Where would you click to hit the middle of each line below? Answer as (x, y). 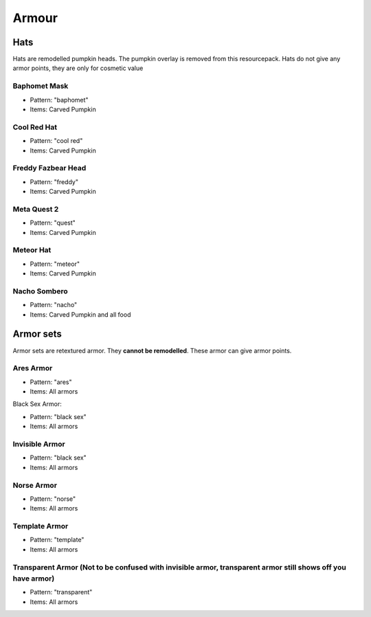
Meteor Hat (32, 250)
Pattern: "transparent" (61, 592)
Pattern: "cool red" (56, 141)
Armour (35, 18)
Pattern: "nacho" (54, 305)
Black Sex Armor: (37, 404)
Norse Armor (35, 485)
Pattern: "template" (57, 540)
